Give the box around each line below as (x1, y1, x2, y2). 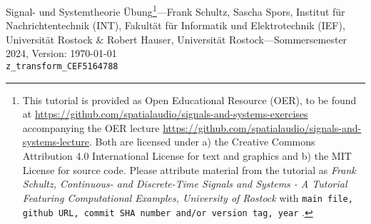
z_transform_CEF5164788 (6, 61, 118, 72)
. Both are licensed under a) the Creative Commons (88, 134, 315, 149)
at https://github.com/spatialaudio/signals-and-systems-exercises (22, 106, 308, 121)
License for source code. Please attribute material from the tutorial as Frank (22, 162, 356, 177)
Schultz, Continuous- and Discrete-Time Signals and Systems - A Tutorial (22, 176, 347, 191)
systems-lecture (22, 134, 89, 149)
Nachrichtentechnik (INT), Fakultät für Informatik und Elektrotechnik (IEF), (6, 18, 345, 33)
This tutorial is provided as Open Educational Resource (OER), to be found (22, 92, 357, 107)
